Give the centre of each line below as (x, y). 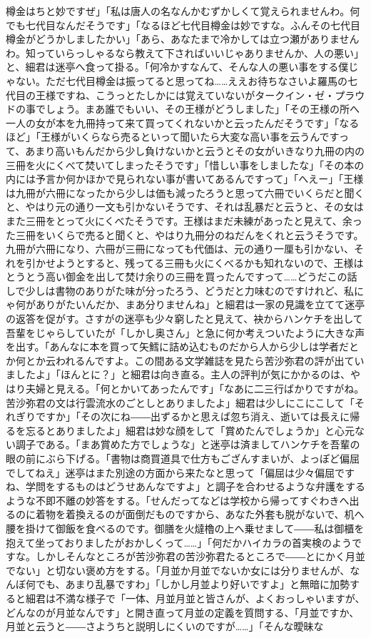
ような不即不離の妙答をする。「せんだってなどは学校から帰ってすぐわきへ (178, 500)
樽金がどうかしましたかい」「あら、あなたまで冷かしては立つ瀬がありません (183, 39)
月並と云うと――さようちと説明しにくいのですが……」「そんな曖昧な (165, 626)
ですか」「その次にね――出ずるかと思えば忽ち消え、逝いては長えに (193, 416)
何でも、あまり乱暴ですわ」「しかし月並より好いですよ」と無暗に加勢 (187, 584)
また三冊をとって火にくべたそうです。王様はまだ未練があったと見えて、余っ (184, 220)
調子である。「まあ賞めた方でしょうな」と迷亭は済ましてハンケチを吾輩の (188, 444)
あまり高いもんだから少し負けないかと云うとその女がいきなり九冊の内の (195, 150)
